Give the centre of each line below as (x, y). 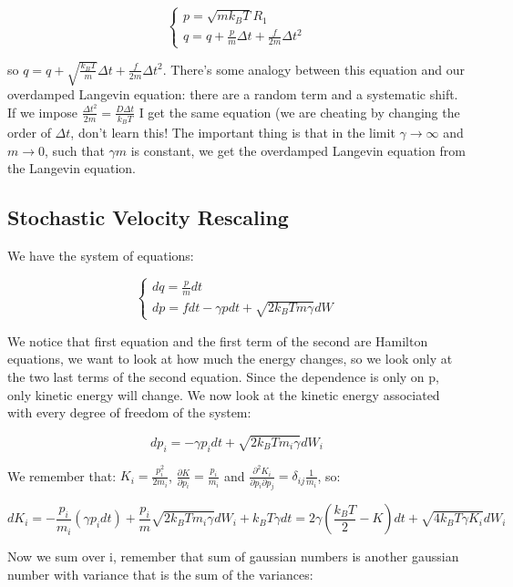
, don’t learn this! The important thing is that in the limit (233, 132)
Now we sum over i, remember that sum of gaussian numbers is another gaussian (233, 556)
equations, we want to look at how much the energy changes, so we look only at (230, 359)
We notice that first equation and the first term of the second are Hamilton (218, 340)
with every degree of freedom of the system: (129, 412)
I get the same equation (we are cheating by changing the (299, 112)
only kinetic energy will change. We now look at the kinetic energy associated (224, 394)
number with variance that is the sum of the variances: (160, 575)
